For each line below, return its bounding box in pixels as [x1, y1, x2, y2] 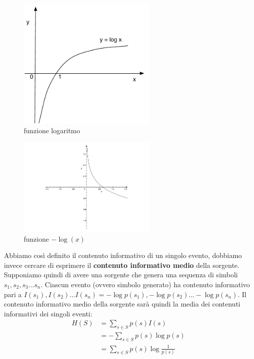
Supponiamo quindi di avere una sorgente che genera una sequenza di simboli [4, 269, 238, 280]
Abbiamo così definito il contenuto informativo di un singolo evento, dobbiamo [4, 250, 242, 260]
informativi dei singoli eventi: [4, 308, 92, 318]
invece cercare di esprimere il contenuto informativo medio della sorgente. [4, 259, 240, 270]
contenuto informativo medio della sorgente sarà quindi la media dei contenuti [4, 299, 241, 309]
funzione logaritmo [24, 125, 81, 136]
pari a [4, 289, 22, 299]
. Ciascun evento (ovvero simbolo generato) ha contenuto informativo [41, 279, 250, 290]
